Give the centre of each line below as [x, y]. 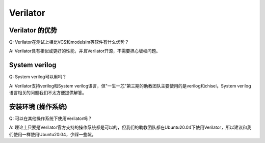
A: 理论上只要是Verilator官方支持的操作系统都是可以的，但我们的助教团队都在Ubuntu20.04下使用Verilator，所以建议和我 [130, 127]
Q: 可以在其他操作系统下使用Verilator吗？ [51, 118]
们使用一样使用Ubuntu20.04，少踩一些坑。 [53, 134]
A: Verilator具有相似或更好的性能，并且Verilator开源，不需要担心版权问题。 [85, 51]
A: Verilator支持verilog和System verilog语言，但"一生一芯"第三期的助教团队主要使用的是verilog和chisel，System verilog [130, 86]
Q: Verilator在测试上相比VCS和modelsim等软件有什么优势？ [69, 42]
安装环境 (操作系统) [38, 106]
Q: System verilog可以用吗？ [38, 77]
